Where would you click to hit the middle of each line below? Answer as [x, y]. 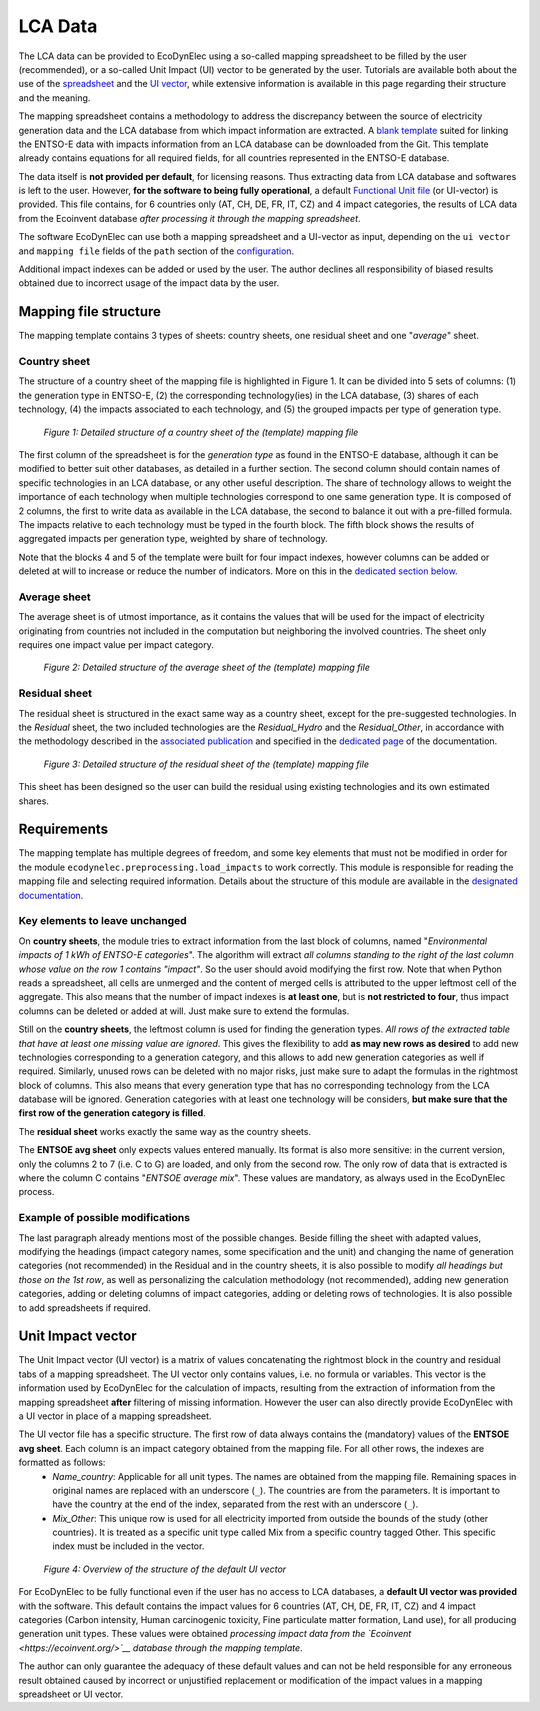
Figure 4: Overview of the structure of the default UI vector [165, 1569]
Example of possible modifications [104, 1218]
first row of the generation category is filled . [112, 1113]
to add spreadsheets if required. [84, 1307]
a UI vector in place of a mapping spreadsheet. [115, 1416]
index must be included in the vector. [128, 1546]
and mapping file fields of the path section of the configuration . [156, 251]
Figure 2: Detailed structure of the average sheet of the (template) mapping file [206, 667]
